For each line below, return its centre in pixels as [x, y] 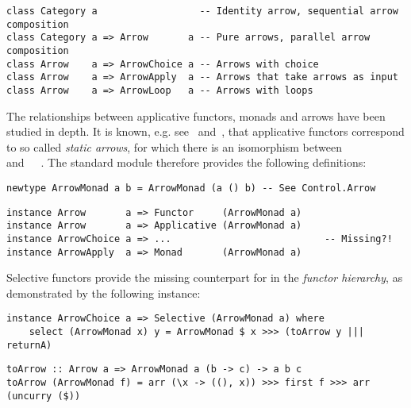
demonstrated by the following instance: [104, 293]
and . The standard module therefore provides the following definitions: [186, 162]
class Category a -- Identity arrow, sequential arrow [202, 11]
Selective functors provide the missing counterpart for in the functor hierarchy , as [205, 277]
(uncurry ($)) [44, 396]
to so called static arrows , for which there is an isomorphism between [174, 146]
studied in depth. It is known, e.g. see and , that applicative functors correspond [205, 131]
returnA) [29, 345]
